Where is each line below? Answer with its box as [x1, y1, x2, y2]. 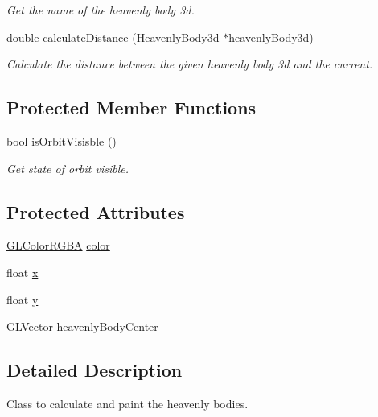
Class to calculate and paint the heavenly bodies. [6, 394, 249, 411]
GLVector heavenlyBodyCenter [6, 318, 158, 335]
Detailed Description [6, 357, 183, 382]
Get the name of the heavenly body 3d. [6, 2, 195, 18]
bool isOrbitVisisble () [6, 132, 117, 149]
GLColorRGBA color [6, 237, 110, 254]
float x [6, 263, 39, 280]
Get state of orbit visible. [6, 159, 129, 176]
